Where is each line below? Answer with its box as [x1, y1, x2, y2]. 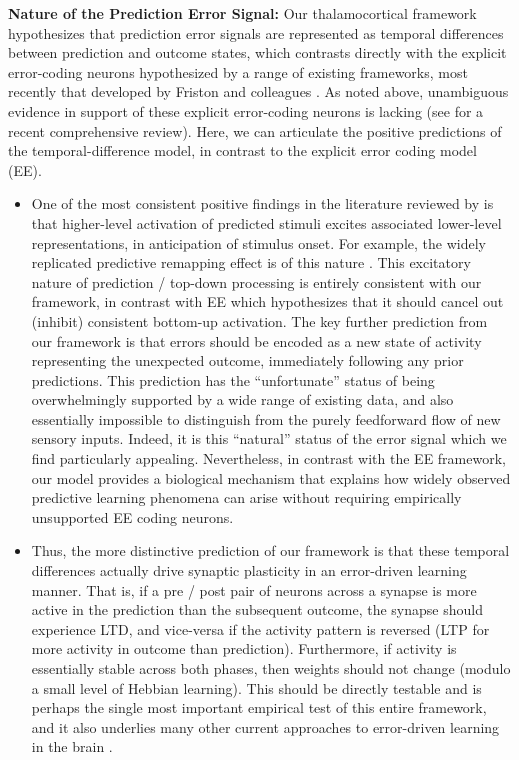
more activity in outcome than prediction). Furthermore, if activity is [31, 638, 457, 659]
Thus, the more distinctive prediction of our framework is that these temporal [31, 540, 510, 561]
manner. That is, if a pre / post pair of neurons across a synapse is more [31, 579, 477, 600]
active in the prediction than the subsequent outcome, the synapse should [31, 599, 483, 620]
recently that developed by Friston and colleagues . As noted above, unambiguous [8, 81, 509, 102]
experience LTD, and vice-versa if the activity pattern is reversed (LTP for [31, 618, 490, 639]
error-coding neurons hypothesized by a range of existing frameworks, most [8, 61, 468, 82]
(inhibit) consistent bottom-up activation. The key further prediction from [31, 310, 488, 331]
